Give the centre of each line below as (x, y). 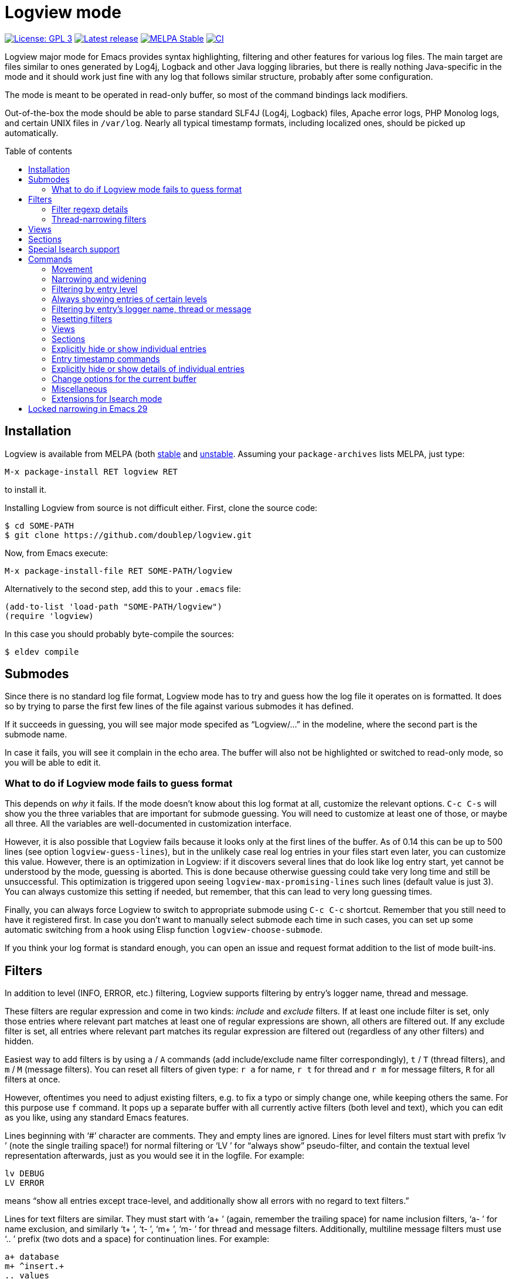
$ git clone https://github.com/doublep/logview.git (128, 535)
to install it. (26, 489)
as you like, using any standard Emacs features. (97, 1118)
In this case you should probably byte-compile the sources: (120, 634)
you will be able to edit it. (53, 763)
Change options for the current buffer (124, 378)
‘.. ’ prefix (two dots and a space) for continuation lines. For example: (137, 1239)
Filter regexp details (90, 209)
